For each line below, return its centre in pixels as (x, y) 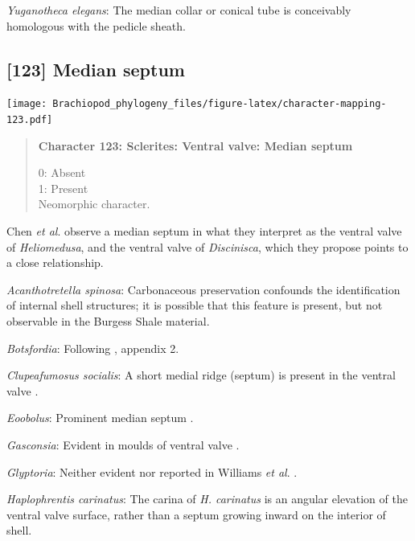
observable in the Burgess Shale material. (108, 321)
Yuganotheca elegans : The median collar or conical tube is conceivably (179, 10)
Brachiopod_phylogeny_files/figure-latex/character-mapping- (220, 104)
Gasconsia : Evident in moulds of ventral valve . (123, 445)
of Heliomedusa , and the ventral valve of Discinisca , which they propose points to (207, 246)
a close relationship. (55, 262)
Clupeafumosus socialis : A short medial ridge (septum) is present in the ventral (201, 375)
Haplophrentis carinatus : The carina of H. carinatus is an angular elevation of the (207, 499)
